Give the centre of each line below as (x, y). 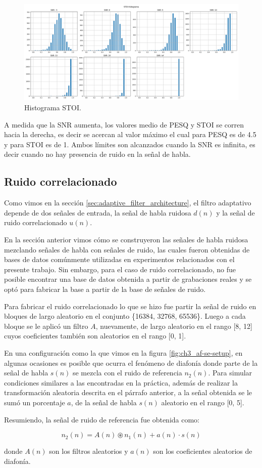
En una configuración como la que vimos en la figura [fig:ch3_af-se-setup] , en (123, 352)
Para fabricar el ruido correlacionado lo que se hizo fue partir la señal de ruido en (130, 306)
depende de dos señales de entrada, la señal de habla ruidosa (98, 212)
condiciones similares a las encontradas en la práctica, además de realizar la (121, 382)
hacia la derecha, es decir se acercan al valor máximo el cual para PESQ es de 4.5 (130, 134)
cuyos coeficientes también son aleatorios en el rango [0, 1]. (95, 336)
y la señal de (235, 212)
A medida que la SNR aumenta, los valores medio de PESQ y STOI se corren (124, 124)
